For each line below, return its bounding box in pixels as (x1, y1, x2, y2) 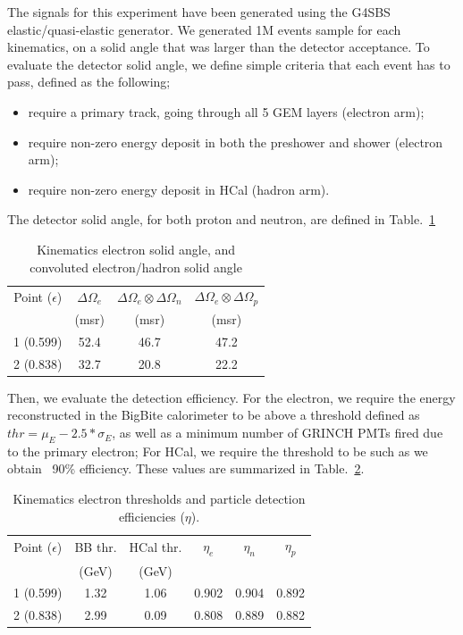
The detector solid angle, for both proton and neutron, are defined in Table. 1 (7, 210, 436, 229)
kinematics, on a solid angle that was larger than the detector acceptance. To (7, 38, 430, 56)
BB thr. (74, 538, 117, 556)
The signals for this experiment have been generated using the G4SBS (7, 3, 391, 21)
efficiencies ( (118, 506, 185, 525)
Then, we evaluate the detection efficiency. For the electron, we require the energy (7, 388, 456, 406)
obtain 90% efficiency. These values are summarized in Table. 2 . (7, 459, 365, 478)
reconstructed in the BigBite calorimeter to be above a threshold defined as (7, 405, 420, 424)
